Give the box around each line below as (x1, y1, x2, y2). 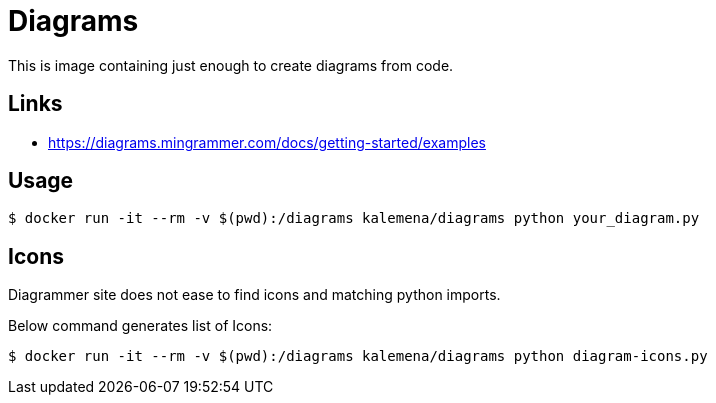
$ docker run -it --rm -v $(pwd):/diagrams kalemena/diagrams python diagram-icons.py (8, 348, 708, 365)
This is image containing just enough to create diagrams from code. (8, 56, 454, 74)
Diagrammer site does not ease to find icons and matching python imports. (8, 286, 501, 304)
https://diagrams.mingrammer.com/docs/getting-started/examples (48, 133, 486, 151)
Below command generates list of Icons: (8, 317, 273, 335)
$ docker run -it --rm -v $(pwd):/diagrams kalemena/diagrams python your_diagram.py (8, 210, 700, 227)
